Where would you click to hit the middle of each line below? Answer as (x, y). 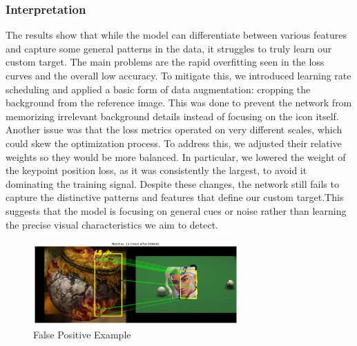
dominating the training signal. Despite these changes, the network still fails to (172, 183)
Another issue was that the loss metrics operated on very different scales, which (174, 129)
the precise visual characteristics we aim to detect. (112, 224)
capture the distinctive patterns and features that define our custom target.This (175, 197)
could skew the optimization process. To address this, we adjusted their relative (174, 143)
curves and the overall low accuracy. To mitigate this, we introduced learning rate (178, 75)
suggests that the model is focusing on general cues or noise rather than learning (176, 210)
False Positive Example (82, 334)
